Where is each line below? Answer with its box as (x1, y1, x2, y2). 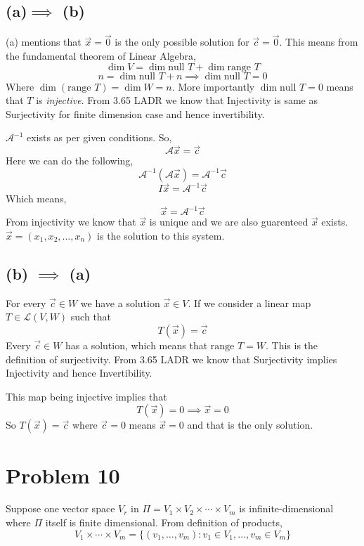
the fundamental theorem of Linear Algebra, (6, 48, 196, 63)
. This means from (279, 34, 358, 49)
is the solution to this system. (97, 228, 225, 242)
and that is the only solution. (187, 417, 313, 432)
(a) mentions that (6, 34, 82, 49)
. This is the (266, 337, 318, 352)
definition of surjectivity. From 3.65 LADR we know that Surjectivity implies (6, 351, 337, 366)
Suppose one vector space (6, 501, 115, 516)
